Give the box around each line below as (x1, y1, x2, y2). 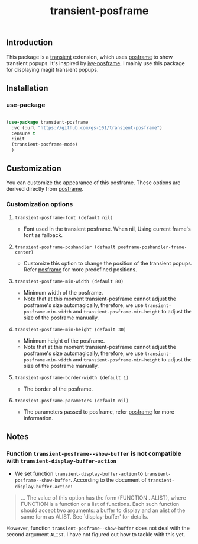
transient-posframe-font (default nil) (14, 215, 113, 220)
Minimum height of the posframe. (23, 337, 105, 344)
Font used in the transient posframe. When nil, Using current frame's (23, 225, 191, 232)
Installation (6, 83, 48, 93)
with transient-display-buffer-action (6, 456, 116, 465)
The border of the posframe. (23, 385, 93, 392)
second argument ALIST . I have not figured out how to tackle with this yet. (6, 531, 186, 538)
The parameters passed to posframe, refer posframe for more (23, 408, 174, 415)
